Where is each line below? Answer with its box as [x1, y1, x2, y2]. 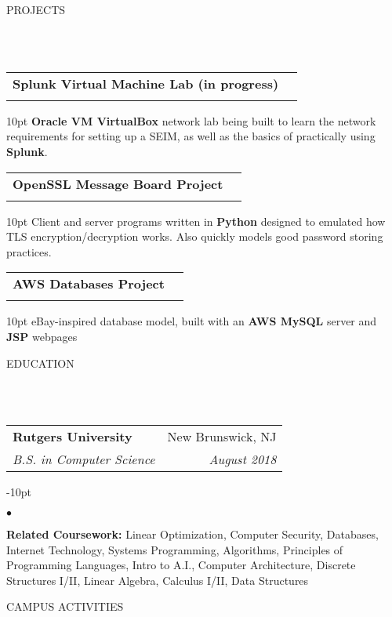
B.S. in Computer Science [13, 450, 155, 469]
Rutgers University [13, 427, 132, 446]
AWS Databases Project [13, 274, 165, 293]
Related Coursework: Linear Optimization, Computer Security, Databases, [6, 525, 379, 542]
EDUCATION [6, 354, 74, 371]
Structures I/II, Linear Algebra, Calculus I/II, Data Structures [6, 572, 309, 588]
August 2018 [209, 450, 277, 469]
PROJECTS [6, 2, 66, 17]
